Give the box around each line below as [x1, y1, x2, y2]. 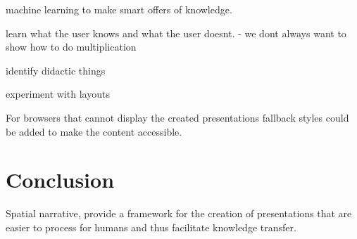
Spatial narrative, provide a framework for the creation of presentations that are [6, 206, 352, 221]
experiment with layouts [6, 86, 110, 101]
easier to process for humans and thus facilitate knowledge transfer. [6, 219, 296, 234]
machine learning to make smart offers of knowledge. [6, 2, 232, 16]
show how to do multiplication [6, 39, 137, 54]
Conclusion [6, 165, 115, 194]
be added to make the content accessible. [6, 124, 182, 138]
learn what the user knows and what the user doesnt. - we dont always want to [6, 25, 346, 40]
